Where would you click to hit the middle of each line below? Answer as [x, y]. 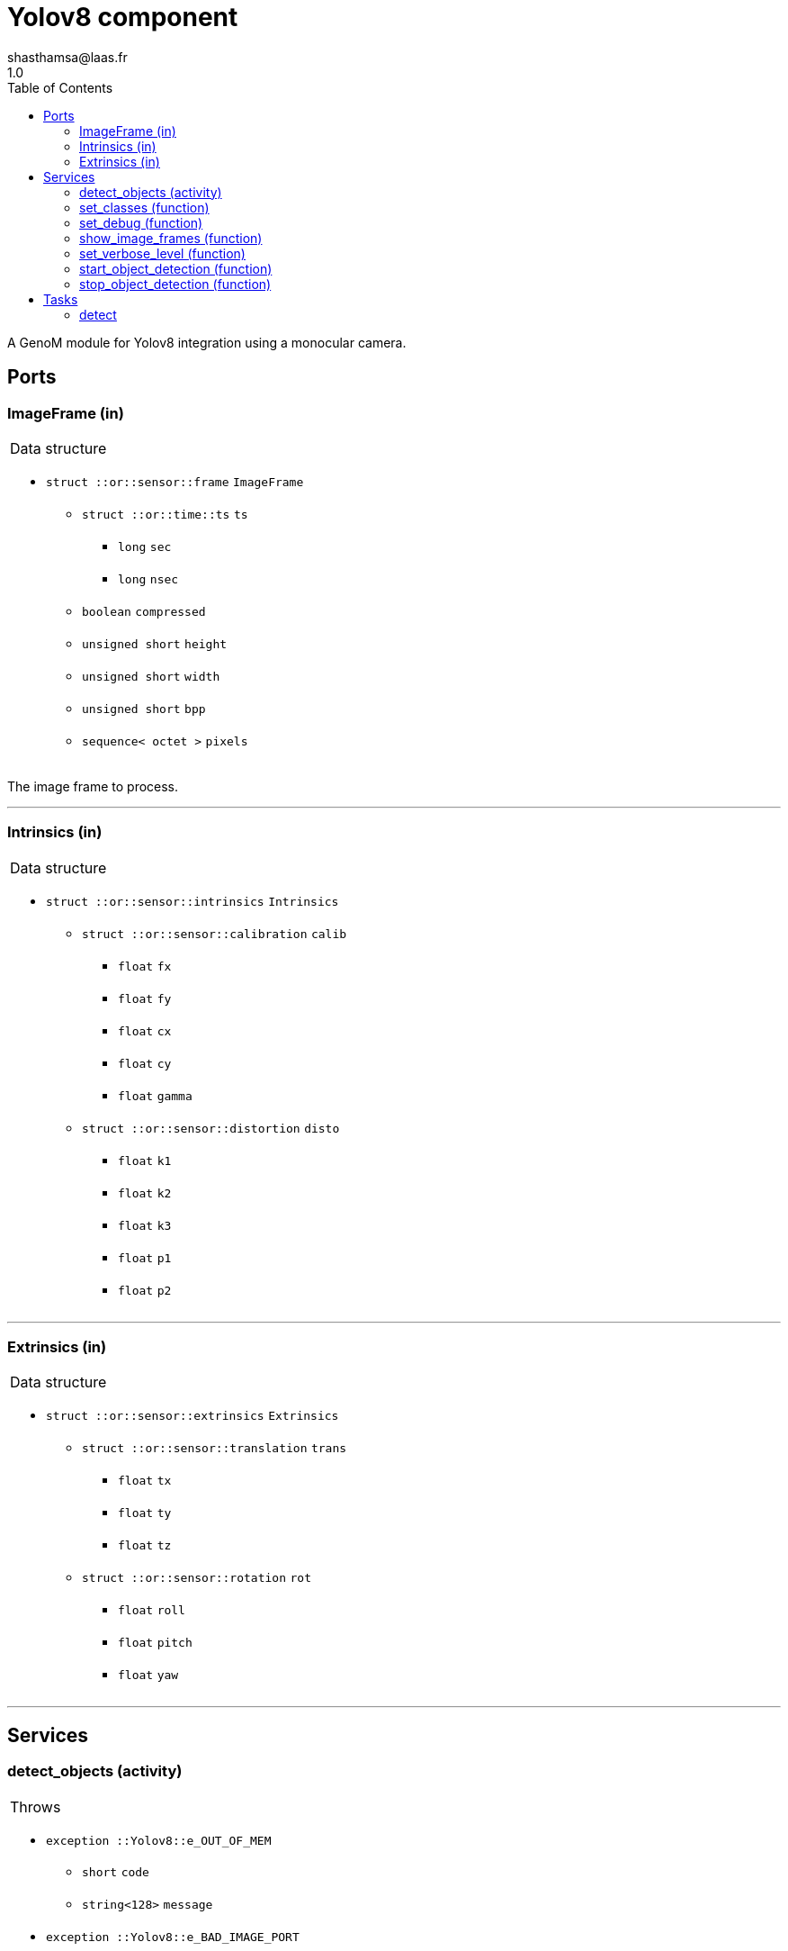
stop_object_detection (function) [175, 284]
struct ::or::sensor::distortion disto [211, 1128]
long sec [145, 546]
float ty [145, 1513]
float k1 [145, 1161]
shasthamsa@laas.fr [67, 57]
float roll [152, 1611]
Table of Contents [60, 87]
